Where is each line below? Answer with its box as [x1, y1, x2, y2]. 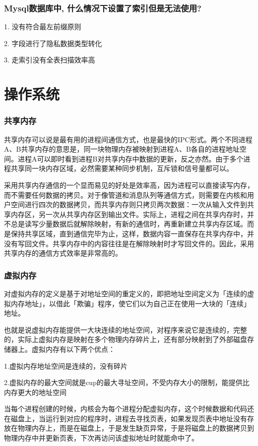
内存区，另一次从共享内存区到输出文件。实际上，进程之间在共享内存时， [10, 209, 247, 219]
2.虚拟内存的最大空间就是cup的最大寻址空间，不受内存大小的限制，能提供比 [4, 377, 250, 388]
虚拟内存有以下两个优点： [31, 343, 115, 354]
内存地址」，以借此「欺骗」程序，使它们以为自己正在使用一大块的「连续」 [10, 298, 251, 308]
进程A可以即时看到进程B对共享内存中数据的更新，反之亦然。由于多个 [17, 153, 244, 164]
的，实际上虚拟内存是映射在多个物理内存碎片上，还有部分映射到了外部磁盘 [4, 334, 247, 344]
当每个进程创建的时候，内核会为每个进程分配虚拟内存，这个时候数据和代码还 [4, 403, 254, 414]
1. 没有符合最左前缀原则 [4, 21, 81, 32]
